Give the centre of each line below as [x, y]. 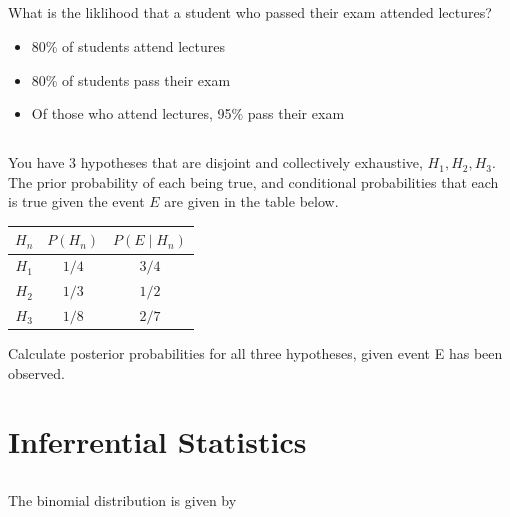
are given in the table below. [251, 201]
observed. [36, 372]
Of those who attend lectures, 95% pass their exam [188, 113]
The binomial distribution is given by [122, 500]
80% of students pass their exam [131, 79]
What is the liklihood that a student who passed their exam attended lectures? [250, 12]
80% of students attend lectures [128, 45]
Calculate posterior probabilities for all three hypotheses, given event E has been [255, 353]
